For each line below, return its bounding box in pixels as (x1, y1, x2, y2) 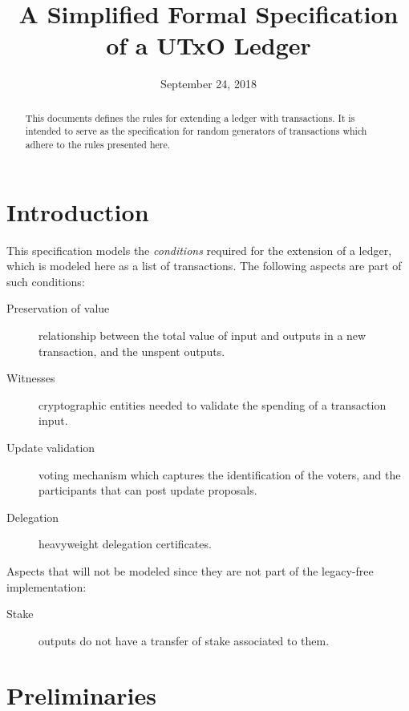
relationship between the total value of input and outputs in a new (38, 326, 366, 343)
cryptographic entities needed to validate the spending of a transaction (38, 396, 387, 413)
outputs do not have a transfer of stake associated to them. (38, 632, 330, 648)
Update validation (6, 438, 95, 455)
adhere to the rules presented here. (25, 138, 171, 151)
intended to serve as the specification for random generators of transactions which (25, 124, 367, 138)
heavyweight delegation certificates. (38, 535, 212, 552)
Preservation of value (6, 300, 110, 317)
